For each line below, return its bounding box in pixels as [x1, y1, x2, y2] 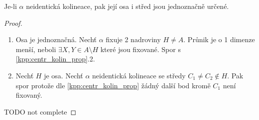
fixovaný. [15, 90, 42, 100]
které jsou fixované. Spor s [100, 44, 181, 54]
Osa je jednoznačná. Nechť [15, 34, 97, 45]
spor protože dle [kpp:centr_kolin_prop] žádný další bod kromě [15, 80, 211, 90]
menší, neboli [15, 44, 56, 54]
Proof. [4, 17, 22, 28]
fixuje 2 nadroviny [106, 34, 161, 45]
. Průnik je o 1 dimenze [183, 34, 255, 45]
